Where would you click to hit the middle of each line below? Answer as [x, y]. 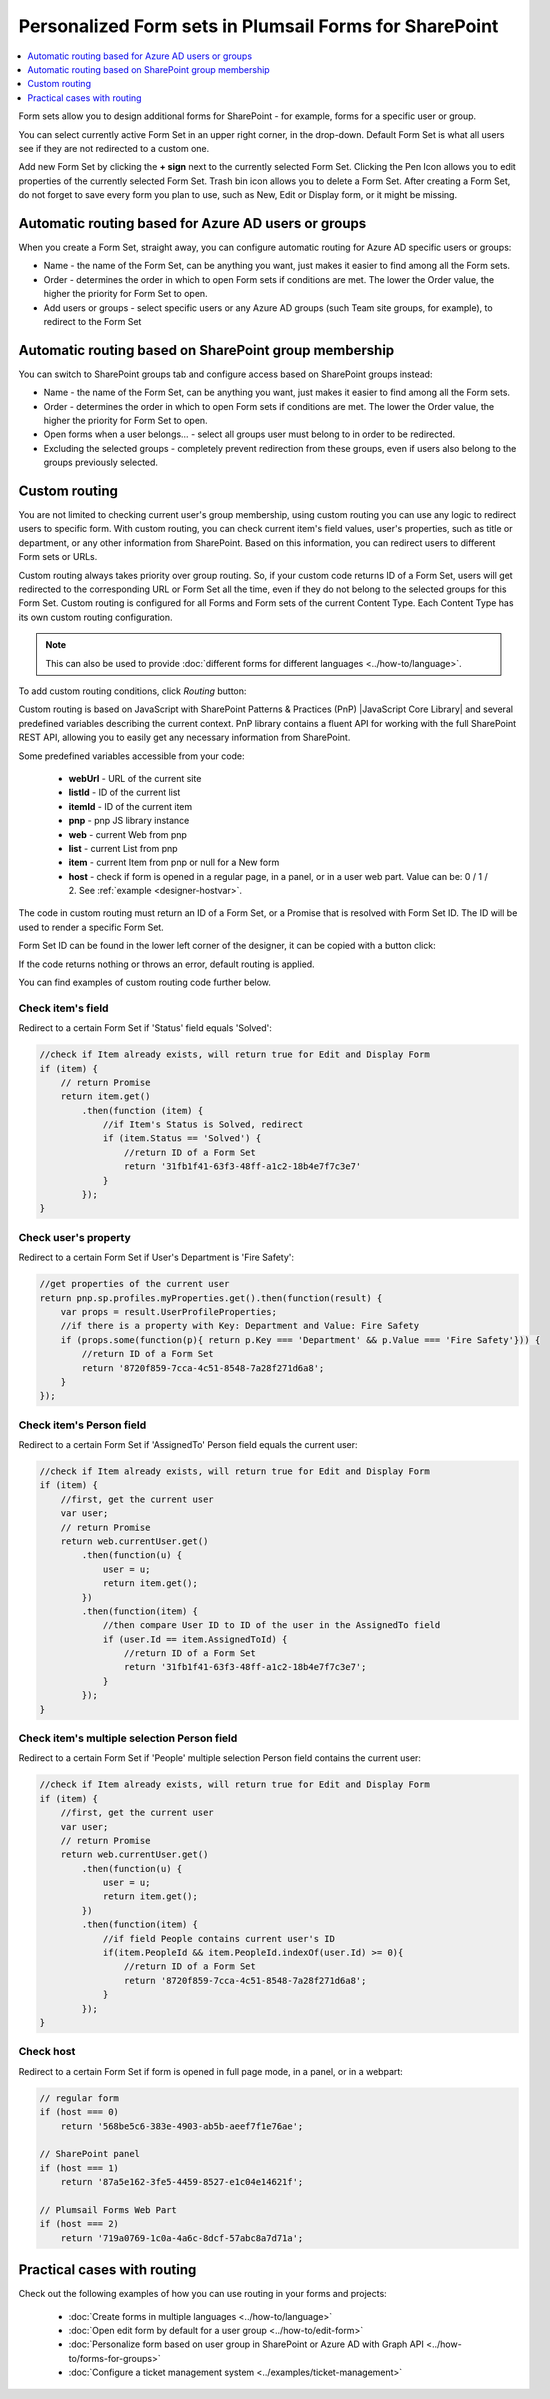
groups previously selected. [101, 462]
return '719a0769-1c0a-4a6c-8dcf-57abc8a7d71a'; [182, 2238]
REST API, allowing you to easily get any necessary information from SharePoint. [184, 737]
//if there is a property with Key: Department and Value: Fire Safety [240, 1326]
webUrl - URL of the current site [135, 778]
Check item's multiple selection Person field [128, 1738]
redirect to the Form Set [92, 321]
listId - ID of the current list [124, 792]
